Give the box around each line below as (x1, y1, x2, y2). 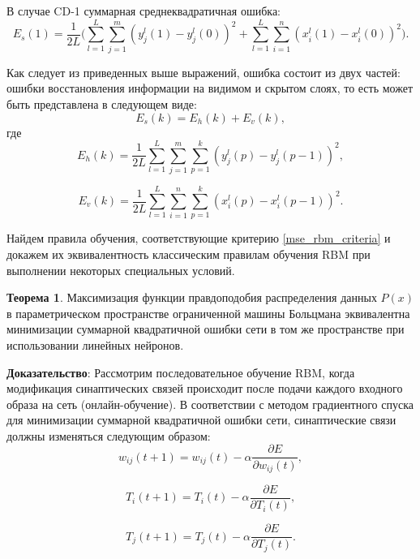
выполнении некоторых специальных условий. (6, 261, 235, 278)
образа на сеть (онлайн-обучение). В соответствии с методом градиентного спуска (6, 395, 414, 412)
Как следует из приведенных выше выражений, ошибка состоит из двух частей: (6, 63, 401, 80)
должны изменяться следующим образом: (6, 427, 211, 444)
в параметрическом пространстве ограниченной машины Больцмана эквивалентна (6, 304, 410, 321)
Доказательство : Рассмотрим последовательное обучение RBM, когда (6, 363, 355, 381)
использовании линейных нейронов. (6, 336, 184, 353)
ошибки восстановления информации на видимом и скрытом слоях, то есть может (6, 80, 414, 97)
